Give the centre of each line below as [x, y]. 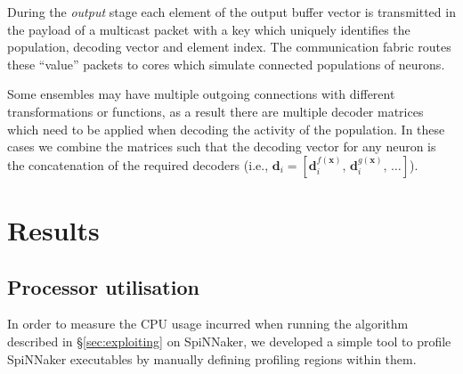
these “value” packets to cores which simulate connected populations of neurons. [226, 64]
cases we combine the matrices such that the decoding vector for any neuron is [222, 146]
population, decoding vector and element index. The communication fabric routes [229, 47]
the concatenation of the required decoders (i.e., [138, 164]
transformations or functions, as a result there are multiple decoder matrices [215, 111]
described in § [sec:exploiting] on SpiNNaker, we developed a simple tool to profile [229, 341]
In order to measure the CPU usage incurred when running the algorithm [208, 324]
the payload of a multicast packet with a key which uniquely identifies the [209, 29]
